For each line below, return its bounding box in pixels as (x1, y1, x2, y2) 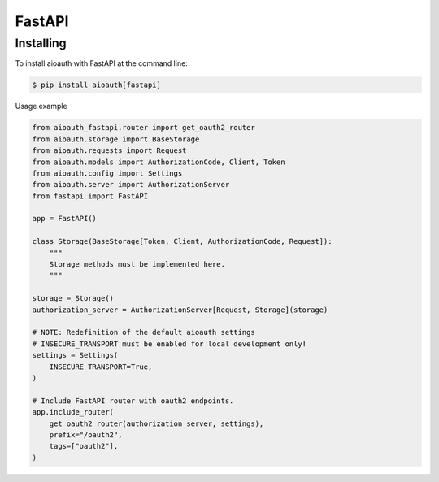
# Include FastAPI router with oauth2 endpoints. (32, 396, 234, 406)
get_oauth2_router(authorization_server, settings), (49, 419, 264, 428)
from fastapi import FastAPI (32, 191, 149, 201)
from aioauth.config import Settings (32, 168, 183, 178)
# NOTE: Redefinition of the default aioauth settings (32, 328, 255, 337)
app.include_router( (32, 407, 114, 417)
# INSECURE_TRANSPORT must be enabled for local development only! (32, 339, 307, 349)
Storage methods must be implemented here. (49, 260, 225, 269)
